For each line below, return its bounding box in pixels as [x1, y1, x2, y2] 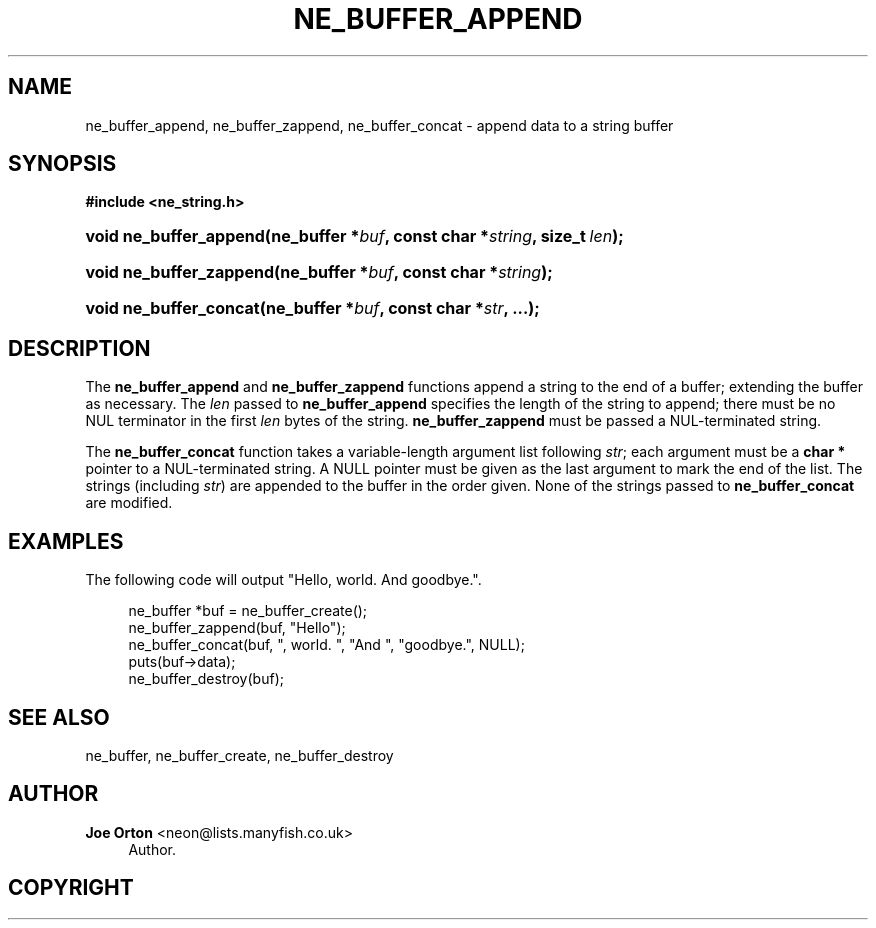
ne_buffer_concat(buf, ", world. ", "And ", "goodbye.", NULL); [128, 636, 525, 654]
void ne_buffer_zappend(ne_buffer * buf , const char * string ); [85, 262, 553, 283]
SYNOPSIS [8, 151, 117, 177]
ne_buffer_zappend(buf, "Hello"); [128, 619, 346, 637]
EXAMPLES [8, 528, 124, 554]
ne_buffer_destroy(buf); [128, 670, 284, 688]
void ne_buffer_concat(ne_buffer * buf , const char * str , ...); [85, 298, 540, 319]
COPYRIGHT [8, 875, 134, 901]
